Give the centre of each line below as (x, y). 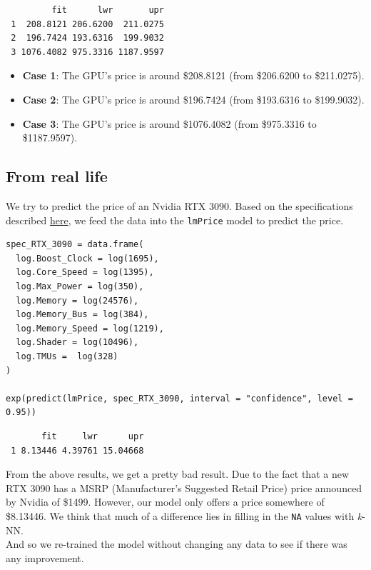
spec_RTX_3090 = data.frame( (75, 245)
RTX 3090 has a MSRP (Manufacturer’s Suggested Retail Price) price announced (184, 487)
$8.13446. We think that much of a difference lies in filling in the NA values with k (184, 515)
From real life (57, 176)
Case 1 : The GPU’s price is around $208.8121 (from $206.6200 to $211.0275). (193, 75)
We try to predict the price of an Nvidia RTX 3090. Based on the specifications (179, 205)
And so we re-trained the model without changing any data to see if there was (177, 544)
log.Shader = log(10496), (77, 342)
